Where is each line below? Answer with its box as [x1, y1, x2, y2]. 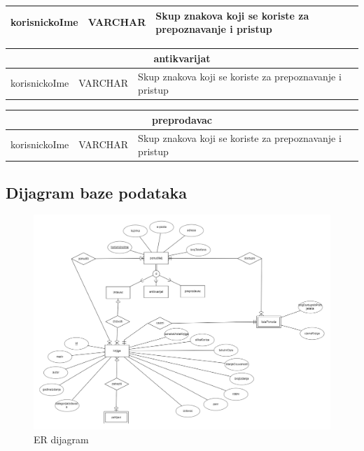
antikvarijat [153, 50, 211, 65]
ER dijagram [34, 431, 89, 446]
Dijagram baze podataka [6, 181, 187, 203]
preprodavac [152, 112, 212, 127]
